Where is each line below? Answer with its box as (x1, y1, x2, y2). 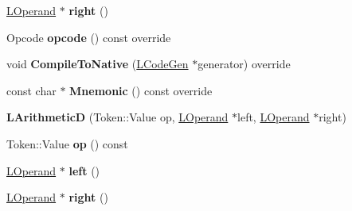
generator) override (198, 56, 291, 72)
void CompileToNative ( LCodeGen (6, 56, 189, 72)
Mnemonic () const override (69, 82, 213, 98)
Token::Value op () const (6, 135, 128, 152)
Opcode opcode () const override (6, 29, 171, 45)
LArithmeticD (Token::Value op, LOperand (6, 109, 229, 125)
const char (6, 82, 57, 98)
